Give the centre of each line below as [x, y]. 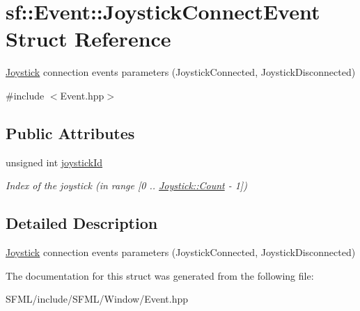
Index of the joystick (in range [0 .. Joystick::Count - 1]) [126, 185]
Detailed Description [82, 223]
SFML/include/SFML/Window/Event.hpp [97, 299]
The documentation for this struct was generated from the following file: [160, 275]
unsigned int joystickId [54, 162]
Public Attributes [70, 133]
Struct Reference [88, 39]
